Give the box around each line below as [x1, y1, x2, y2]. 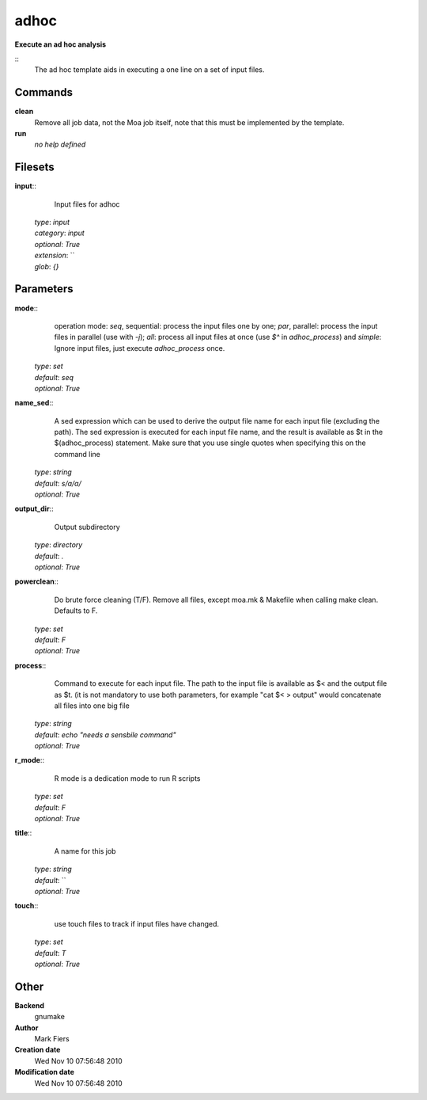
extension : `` [34, 250, 75, 261]
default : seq [34, 372, 74, 382]
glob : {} [34, 261, 59, 271]
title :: [14, 828, 32, 838]
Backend [14, 1000, 45, 1010]
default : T [34, 948, 66, 957]
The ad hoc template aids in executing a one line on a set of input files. [34, 65, 265, 74]
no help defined [34, 139, 86, 150]
